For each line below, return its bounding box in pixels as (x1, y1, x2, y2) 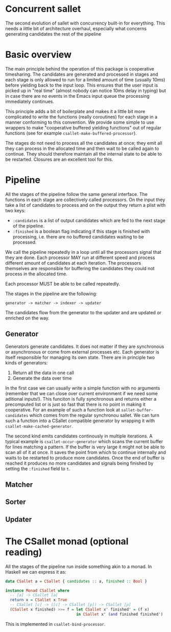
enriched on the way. (5, 315, 50, 321)
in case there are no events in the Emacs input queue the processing (5, 93, 150, 99)
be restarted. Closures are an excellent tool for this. (5, 156, 113, 162)
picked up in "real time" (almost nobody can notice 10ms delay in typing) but (5, 88, 166, 94)
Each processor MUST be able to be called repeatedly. (5, 280, 120, 287)
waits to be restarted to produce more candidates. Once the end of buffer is (5, 454, 165, 461)
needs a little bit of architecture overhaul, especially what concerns (5, 25, 147, 31)
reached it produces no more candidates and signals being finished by (5, 460, 154, 466)
